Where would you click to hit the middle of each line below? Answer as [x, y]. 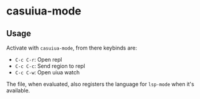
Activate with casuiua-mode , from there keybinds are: [72, 48]
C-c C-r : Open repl [38, 59]
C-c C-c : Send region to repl [50, 66]
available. [18, 91]
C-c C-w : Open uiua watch [47, 72]
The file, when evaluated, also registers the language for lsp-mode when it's [100, 84]
